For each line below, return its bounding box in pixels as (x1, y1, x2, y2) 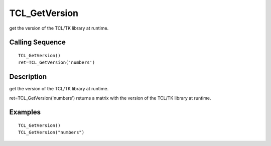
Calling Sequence (9, 38, 66, 47)
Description (9, 73, 47, 81)
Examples (9, 108, 41, 116)
